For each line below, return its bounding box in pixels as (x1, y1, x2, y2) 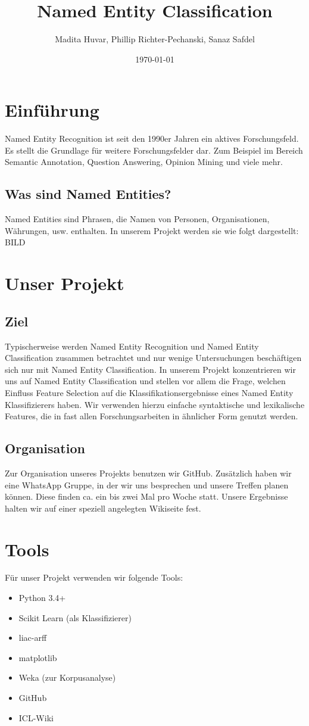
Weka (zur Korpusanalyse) (18, 671, 116, 684)
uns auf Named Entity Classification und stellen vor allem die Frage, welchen (5, 375, 286, 387)
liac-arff (18, 631, 47, 644)
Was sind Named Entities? (5, 185, 171, 203)
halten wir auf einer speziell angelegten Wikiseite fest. (5, 501, 201, 514)
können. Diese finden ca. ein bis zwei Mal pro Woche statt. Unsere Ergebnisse (5, 490, 288, 503)
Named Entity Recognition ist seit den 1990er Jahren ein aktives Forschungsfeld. (5, 132, 299, 145)
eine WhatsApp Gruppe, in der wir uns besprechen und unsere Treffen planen (5, 478, 289, 491)
